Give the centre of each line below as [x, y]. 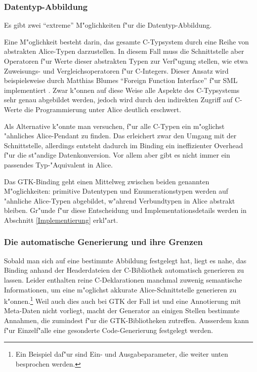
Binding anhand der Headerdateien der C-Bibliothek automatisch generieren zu [124, 270]
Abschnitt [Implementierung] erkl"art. [61, 220]
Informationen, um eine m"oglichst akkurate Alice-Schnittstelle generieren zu [120, 289]
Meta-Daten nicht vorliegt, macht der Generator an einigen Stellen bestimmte [122, 310]
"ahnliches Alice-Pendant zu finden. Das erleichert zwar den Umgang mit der [120, 136]
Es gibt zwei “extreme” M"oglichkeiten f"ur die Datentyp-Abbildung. [108, 25]
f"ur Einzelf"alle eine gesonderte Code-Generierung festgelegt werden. [108, 330]
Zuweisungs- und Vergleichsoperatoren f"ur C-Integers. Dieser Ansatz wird [116, 70]
